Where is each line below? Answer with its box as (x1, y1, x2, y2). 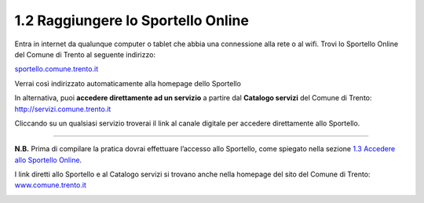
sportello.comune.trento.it (14, 64, 98, 74)
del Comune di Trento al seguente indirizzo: (14, 49, 156, 59)
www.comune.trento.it (14, 180, 86, 190)
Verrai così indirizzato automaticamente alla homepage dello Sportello (14, 78, 241, 88)
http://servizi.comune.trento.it (14, 104, 111, 114)
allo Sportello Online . (14, 155, 82, 165)
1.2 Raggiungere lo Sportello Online (14, 12, 249, 29)
